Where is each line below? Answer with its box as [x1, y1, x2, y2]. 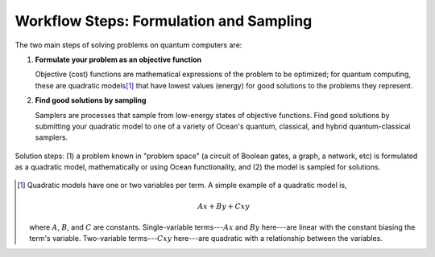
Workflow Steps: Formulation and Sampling [14, 12, 313, 30]
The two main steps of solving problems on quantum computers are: [14, 40, 242, 50]
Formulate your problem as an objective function [35, 55, 201, 64]
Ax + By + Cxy [197, 202, 250, 210]
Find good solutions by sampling [35, 96, 147, 105]
